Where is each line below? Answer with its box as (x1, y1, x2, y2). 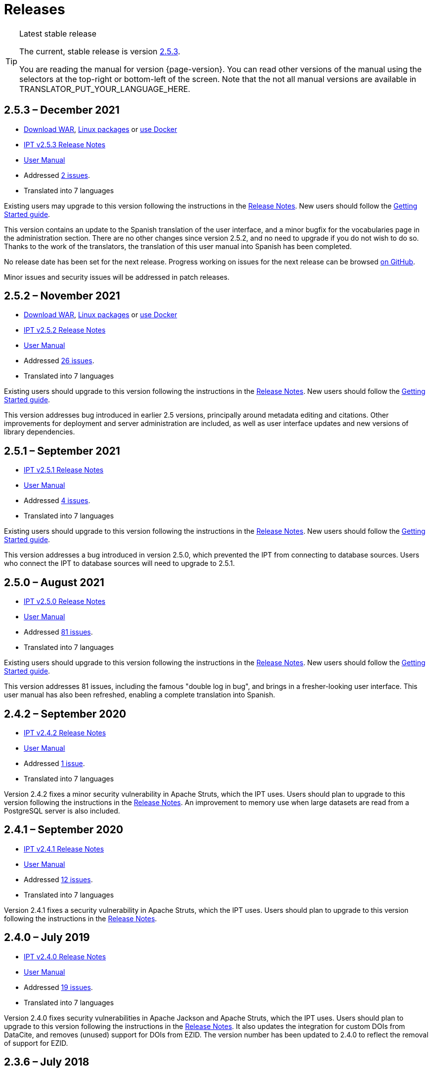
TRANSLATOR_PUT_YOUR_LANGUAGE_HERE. (19, 84, 190, 94)
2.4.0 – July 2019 (4, 931, 90, 944)
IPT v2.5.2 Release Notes (24, 326, 106, 335)
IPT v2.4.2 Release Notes (24, 728, 106, 737)
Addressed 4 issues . (24, 496, 90, 505)
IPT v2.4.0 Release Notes (24, 952, 106, 961)
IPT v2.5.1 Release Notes (24, 466, 104, 474)
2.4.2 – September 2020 (4, 707, 127, 720)
